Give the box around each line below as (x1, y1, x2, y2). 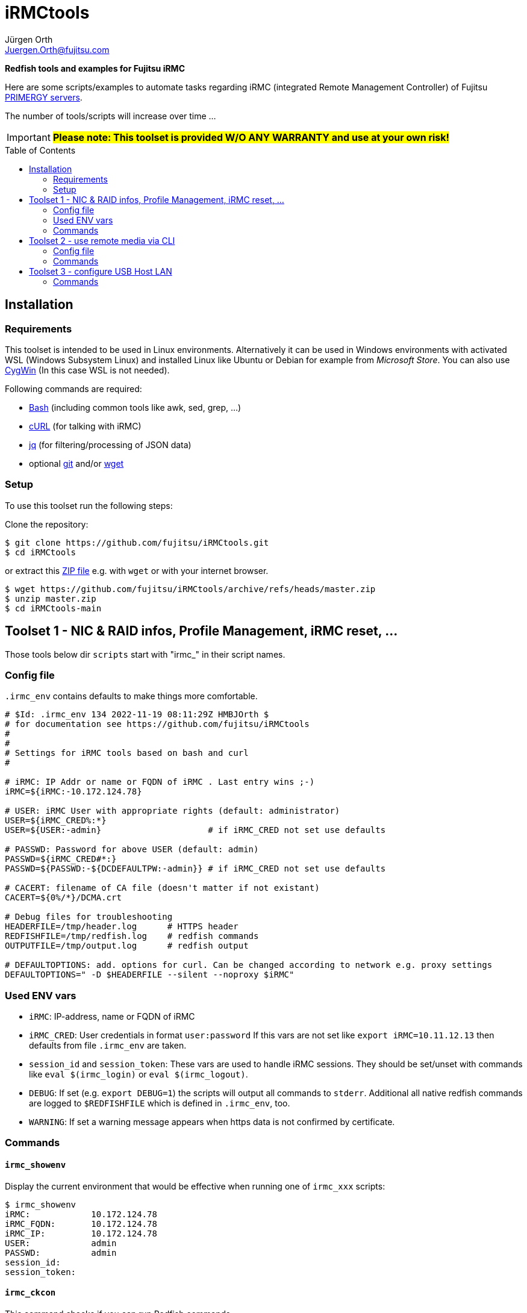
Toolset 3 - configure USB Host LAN (29, 266, 172, 276)
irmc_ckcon (5, 1288, 56, 1298)
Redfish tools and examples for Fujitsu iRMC (5, 63, 186, 73)
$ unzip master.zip (5, 593, 96, 603)
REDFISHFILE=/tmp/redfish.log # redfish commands (5, 931, 259, 941)
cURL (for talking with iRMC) (29, 420, 142, 431)
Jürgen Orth (5, 34, 53, 45)
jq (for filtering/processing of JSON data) (29, 439, 192, 450)
